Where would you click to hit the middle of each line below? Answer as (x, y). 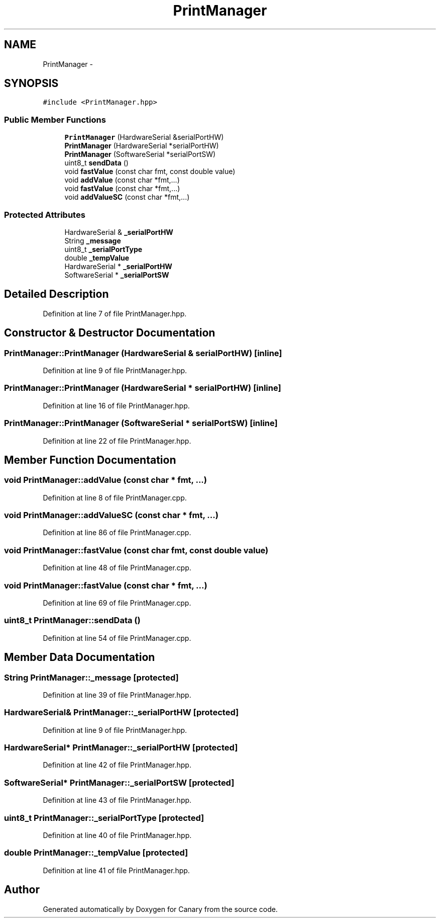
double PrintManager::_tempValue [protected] (96, 853)
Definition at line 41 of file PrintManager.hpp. (116, 870)
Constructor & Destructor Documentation (110, 333)
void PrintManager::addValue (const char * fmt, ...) (105, 480)
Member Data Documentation (80, 657)
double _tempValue (97, 258)
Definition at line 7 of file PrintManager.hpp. (115, 313)
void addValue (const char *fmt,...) (122, 180)
